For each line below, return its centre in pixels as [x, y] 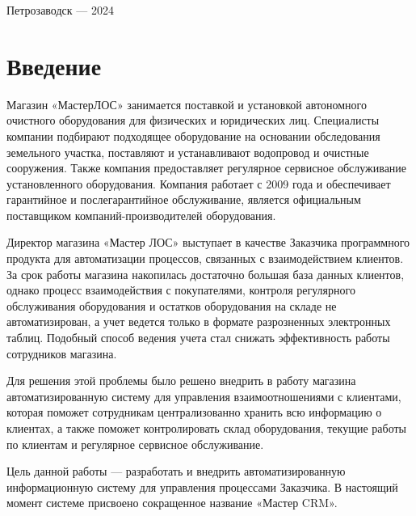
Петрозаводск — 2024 [60, 10]
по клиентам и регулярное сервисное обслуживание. [135, 444]
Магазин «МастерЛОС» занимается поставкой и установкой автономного [187, 104]
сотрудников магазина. [62, 353]
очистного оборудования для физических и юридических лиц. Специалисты [193, 120]
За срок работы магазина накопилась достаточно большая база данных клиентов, [206, 274]
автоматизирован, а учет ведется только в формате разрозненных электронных [199, 321]
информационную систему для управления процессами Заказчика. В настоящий [202, 486]
